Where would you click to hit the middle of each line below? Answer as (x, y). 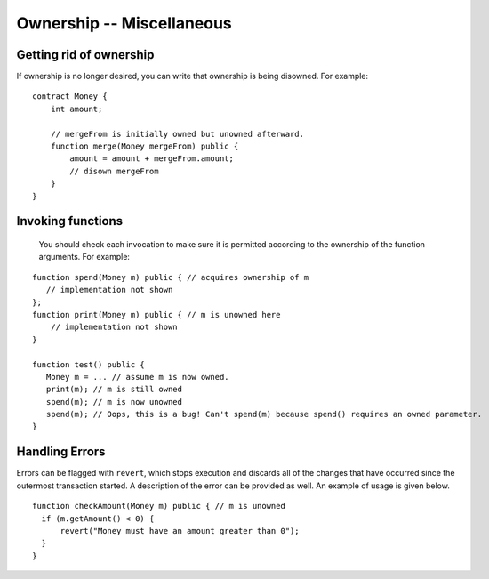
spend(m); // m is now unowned (114, 402)
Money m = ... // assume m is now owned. (138, 377)
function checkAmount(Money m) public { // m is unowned (159, 506)
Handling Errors (61, 452)
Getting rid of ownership (85, 55)
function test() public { (89, 364)
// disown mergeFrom (114, 171)
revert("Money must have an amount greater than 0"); (180, 531)
